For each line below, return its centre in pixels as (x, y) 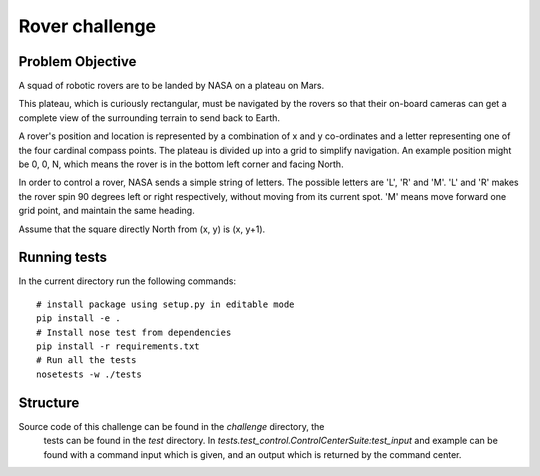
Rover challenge (87, 26)
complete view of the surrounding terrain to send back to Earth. (149, 117)
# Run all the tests (86, 360)
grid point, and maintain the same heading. (106, 211)
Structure (49, 402)
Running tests (63, 257)
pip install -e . (78, 318)
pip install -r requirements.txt (118, 346)
